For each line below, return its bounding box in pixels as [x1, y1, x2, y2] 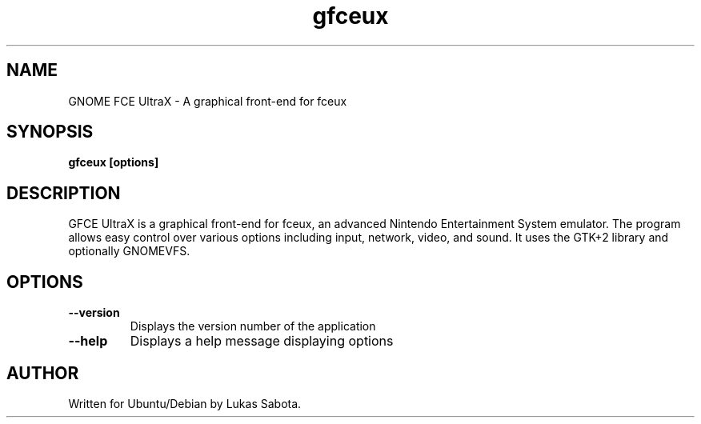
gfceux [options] [68, 155, 159, 170]
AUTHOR [6, 362, 79, 383]
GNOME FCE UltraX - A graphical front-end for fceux [68, 94, 347, 108]
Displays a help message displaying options [130, 333, 394, 350]
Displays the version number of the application [130, 319, 376, 334]
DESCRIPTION [6, 182, 121, 203]
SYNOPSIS [6, 122, 94, 142]
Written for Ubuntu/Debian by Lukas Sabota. [68, 396, 302, 410]
